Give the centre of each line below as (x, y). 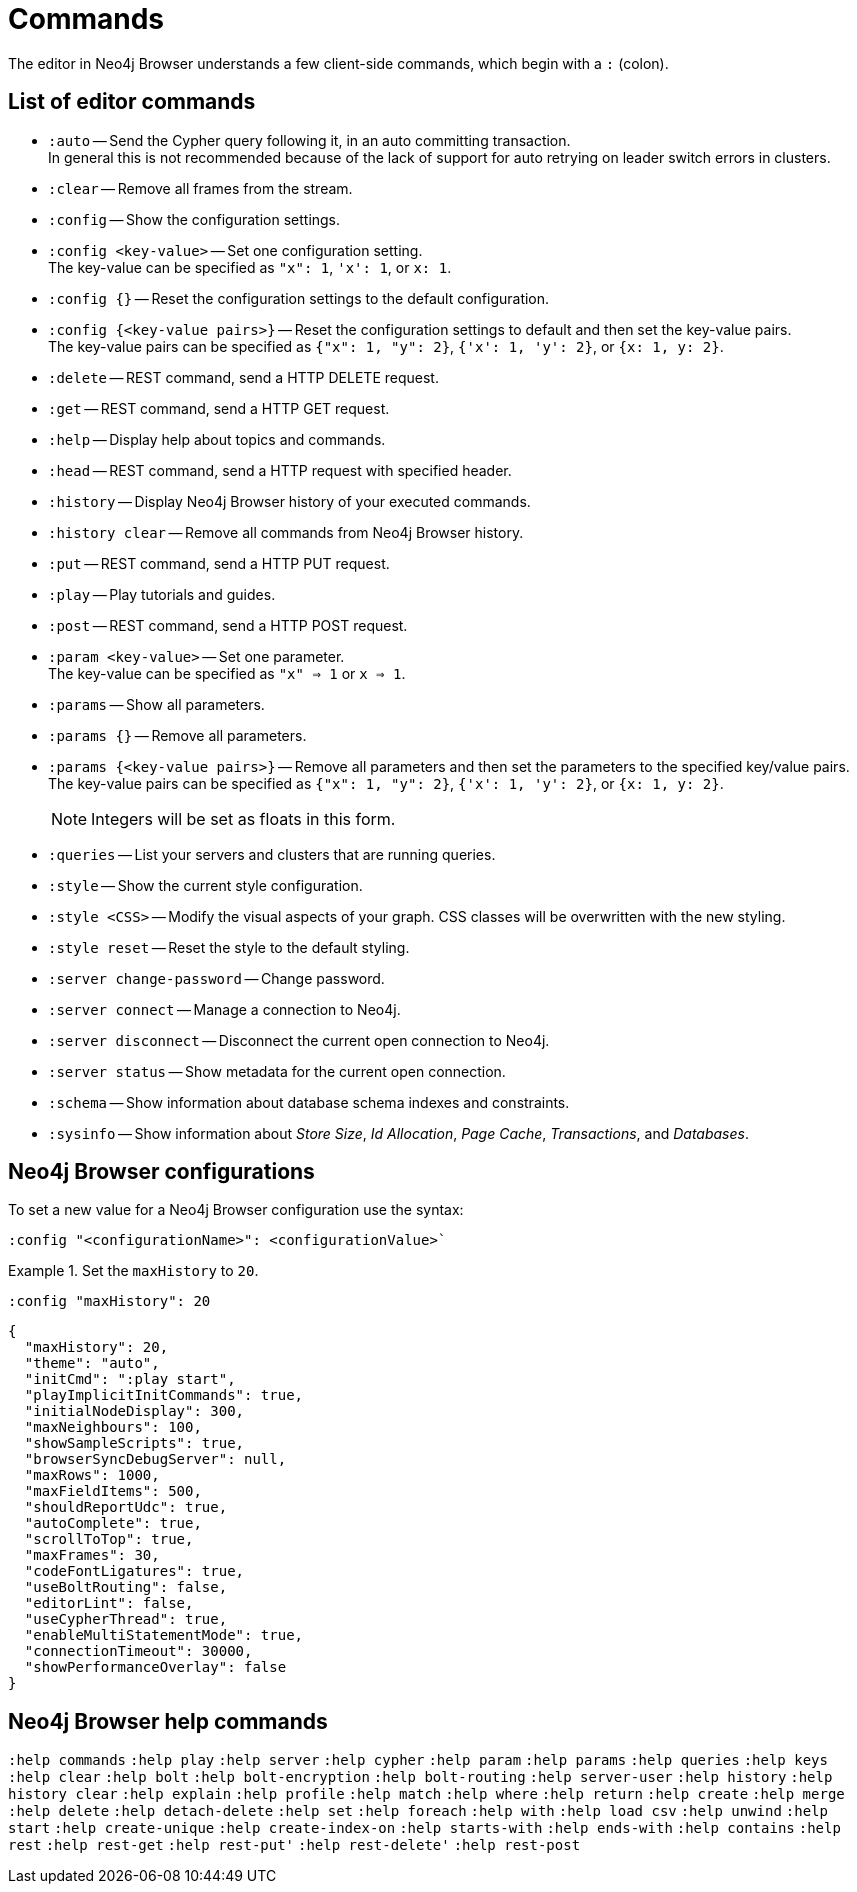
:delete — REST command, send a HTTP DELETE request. (243, 377)
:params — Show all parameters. (156, 704)
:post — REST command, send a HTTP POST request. (228, 625)
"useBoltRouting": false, (126, 1587)
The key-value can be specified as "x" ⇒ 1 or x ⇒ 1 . (227, 673)
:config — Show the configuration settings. (194, 219)
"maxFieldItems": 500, (113, 1491)
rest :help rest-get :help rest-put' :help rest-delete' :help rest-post (294, 1845)
